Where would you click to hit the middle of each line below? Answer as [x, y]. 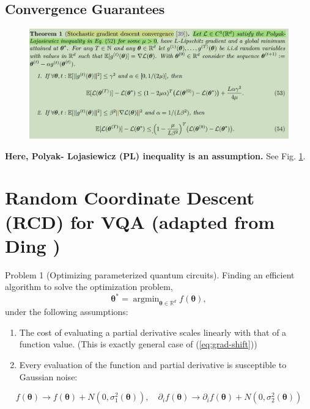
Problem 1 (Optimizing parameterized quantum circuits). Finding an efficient [150, 274]
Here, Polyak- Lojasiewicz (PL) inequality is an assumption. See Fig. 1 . [155, 155]
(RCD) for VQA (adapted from [140, 221]
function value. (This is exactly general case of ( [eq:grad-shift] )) [138, 344]
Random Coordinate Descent [130, 197]
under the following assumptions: [67, 312]
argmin [146, 299]
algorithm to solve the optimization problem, [89, 287]
